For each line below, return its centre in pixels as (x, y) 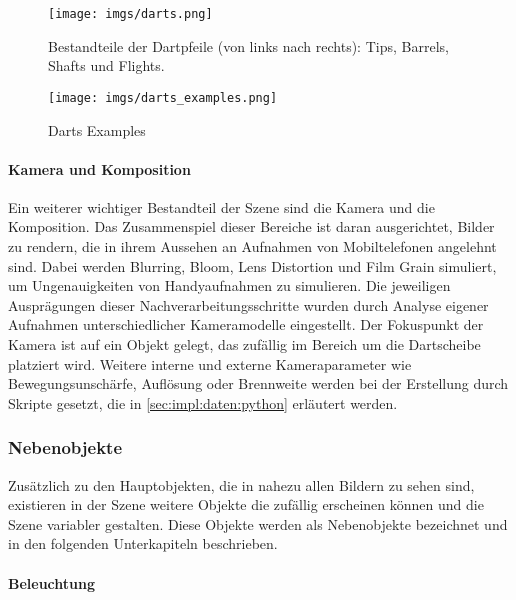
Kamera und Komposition (99, 168)
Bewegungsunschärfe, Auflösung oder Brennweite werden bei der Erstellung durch (258, 383)
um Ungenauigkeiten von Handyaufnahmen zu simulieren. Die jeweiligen (229, 285)
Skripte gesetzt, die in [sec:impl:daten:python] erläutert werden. (203, 402)
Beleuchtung (52, 582)
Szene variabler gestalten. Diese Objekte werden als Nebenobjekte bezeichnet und (258, 523)
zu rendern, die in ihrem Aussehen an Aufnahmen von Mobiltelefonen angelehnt (252, 246)
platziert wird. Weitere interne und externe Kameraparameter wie (210, 363)
